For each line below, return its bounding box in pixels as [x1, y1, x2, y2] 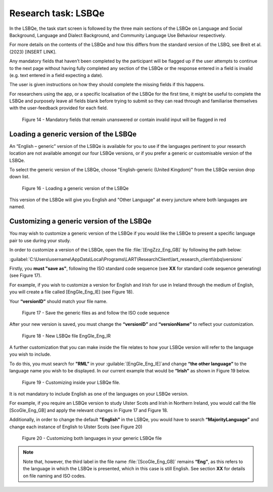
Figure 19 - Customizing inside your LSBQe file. [22, 379, 121, 385]
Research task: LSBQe [9, 8, 105, 19]
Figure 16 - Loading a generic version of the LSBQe [22, 185, 129, 191]
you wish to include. [9, 351, 52, 357]
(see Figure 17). [9, 273, 42, 279]
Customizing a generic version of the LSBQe [9, 217, 152, 225]
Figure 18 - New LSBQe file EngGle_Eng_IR [22, 332, 111, 339]
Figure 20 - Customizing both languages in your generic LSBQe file [22, 435, 162, 441]
